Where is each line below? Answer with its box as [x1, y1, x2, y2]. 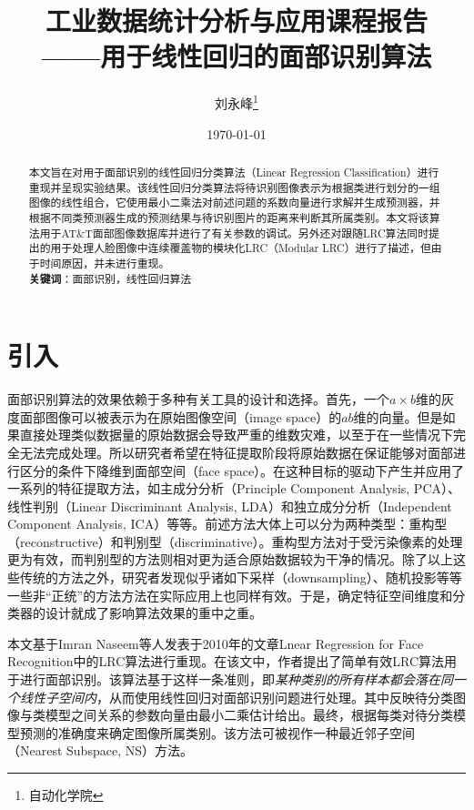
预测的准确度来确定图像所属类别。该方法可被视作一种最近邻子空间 [19, 723, 415, 742]
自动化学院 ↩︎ [28, 785, 104, 805]
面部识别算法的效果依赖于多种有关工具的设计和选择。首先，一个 [7, 390, 389, 409]
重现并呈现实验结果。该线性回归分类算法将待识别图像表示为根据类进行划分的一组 [28, 179, 440, 195]
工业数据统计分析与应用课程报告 [45, 2, 428, 39]
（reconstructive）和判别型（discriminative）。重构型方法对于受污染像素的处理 [7, 532, 463, 551]
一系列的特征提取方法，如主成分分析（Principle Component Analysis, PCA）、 [7, 479, 460, 498]
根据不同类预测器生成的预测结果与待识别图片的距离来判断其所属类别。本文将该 [28, 209, 429, 225]
